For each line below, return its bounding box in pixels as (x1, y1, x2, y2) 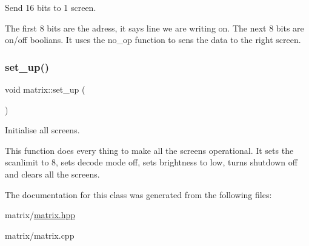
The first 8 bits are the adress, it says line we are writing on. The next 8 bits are (5, 21, 304, 34)
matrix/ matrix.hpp (5, 208, 76, 221)
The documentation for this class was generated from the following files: (5, 188, 272, 201)
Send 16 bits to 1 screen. (5, 1, 96, 13)
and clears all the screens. (5, 167, 100, 180)
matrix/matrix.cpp (5, 228, 75, 241)
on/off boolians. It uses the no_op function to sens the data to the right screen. (5, 33, 301, 46)
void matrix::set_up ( (5, 83, 85, 95)
